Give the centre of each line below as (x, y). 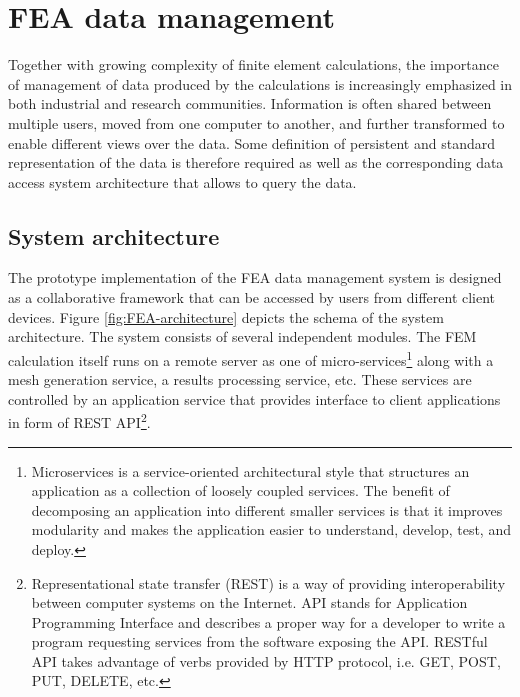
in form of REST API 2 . (79, 420)
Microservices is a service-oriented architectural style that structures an (250, 470)
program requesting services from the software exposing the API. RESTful (259, 641)
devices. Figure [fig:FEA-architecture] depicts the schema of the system (226, 316)
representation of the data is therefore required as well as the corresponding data (256, 162)
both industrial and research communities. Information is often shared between (250, 103)
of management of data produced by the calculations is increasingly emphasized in (260, 83)
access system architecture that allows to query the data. (182, 181)
